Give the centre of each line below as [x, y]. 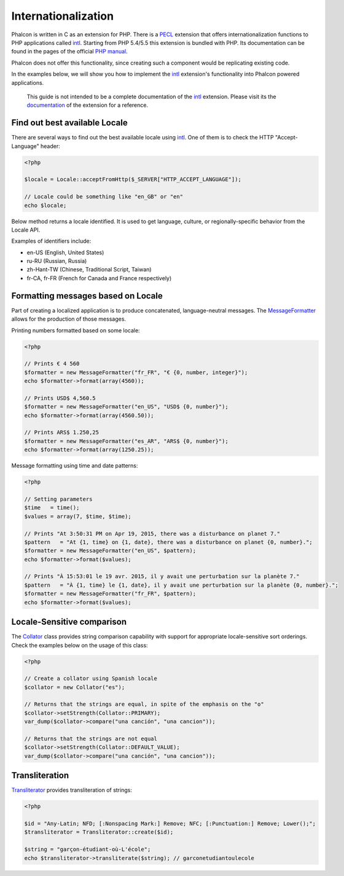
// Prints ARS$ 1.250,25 [62, 432]
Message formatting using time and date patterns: [75, 466]
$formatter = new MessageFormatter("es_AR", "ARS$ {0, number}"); [126, 441]
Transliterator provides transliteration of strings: [72, 790]
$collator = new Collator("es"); [75, 687]
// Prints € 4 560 [52, 364]
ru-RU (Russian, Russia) [57, 261]
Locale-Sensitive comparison [69, 622]
